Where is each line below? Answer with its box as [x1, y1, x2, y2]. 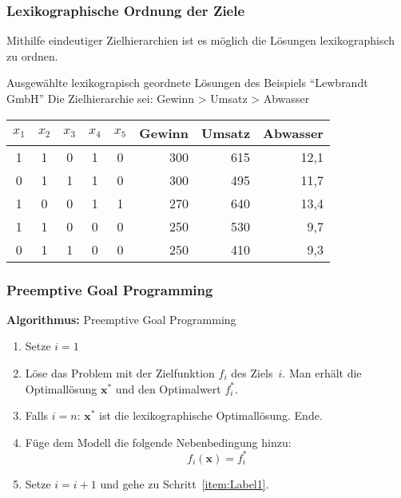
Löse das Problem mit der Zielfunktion [25, 365, 215, 381]
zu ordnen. [6, 47, 58, 64]
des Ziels [231, 365, 273, 381]
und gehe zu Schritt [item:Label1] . [100, 475, 269, 492]
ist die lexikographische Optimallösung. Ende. [99, 407, 323, 424]
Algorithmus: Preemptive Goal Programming [6, 310, 236, 327]
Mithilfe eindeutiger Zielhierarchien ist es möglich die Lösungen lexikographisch [6, 32, 395, 49]
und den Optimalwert [115, 380, 221, 397]
